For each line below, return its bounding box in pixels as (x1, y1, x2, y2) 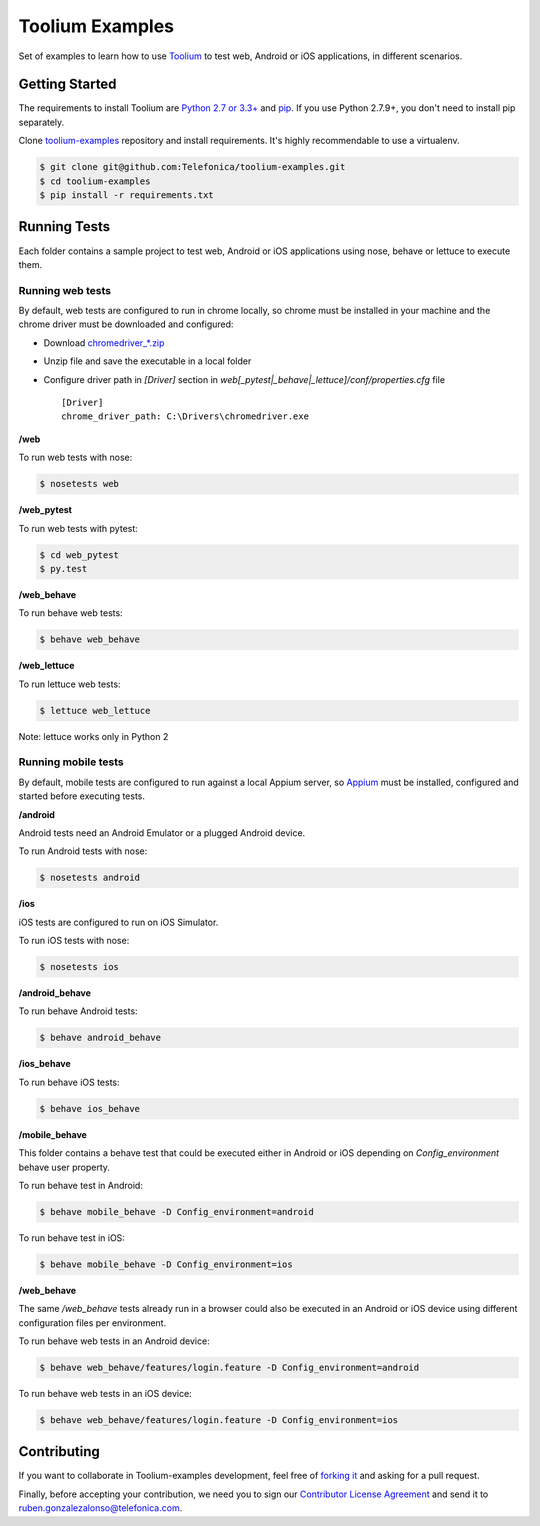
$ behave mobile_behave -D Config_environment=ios (39, 1258, 294, 1270)
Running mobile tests (18, 755, 124, 769)
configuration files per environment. (18, 1316, 167, 1329)
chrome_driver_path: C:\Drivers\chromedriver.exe (61, 411, 310, 422)
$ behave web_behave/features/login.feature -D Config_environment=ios (39, 1414, 399, 1425)
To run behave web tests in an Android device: (18, 1335, 210, 1347)
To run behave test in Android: (18, 1179, 144, 1191)
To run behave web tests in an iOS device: (18, 1387, 192, 1399)
